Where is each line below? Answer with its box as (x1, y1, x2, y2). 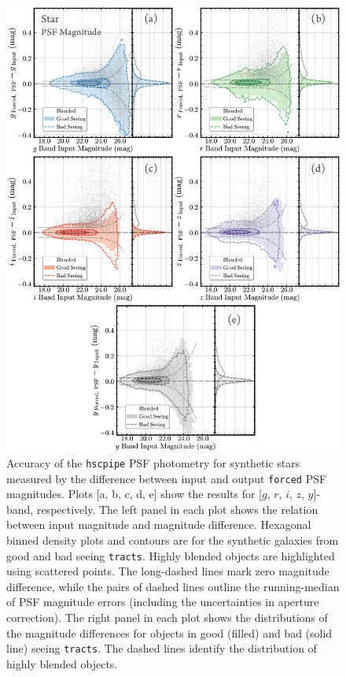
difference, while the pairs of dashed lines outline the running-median (6, 578, 340, 594)
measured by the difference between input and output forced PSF (6, 470, 327, 486)
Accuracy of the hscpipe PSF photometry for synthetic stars (6, 454, 300, 471)
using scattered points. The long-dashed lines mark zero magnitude (6, 563, 329, 579)
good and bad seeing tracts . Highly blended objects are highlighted (6, 547, 335, 564)
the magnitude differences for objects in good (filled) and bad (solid (6, 624, 333, 641)
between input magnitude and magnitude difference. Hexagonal (6, 516, 311, 533)
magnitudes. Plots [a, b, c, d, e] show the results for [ (6, 485, 262, 502)
